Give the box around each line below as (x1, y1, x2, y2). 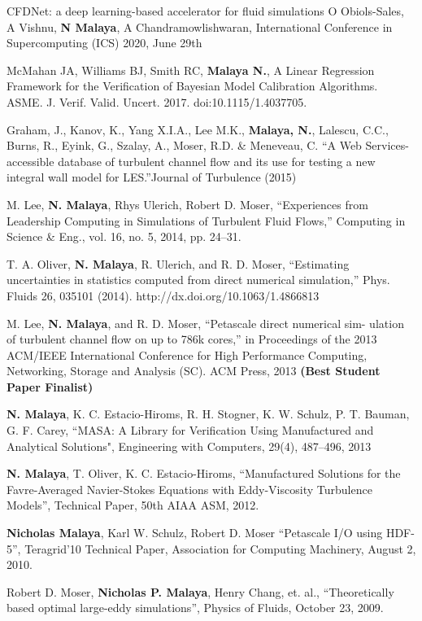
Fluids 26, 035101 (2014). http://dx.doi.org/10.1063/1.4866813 (7, 286, 320, 304)
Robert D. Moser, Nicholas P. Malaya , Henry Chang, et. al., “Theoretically (7, 583, 394, 600)
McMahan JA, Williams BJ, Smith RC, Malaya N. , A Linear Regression (7, 61, 375, 78)
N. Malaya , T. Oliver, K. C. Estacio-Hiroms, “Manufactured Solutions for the (7, 465, 401, 482)
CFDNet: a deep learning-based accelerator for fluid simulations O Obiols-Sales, (7, 2, 404, 19)
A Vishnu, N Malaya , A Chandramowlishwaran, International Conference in (7, 18, 393, 35)
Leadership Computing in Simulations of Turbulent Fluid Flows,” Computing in (7, 212, 406, 229)
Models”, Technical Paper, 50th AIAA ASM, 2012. (7, 496, 259, 514)
